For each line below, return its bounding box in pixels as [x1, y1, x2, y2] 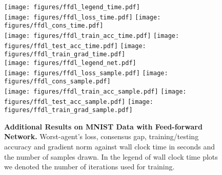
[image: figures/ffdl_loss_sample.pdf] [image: [4, 69, 168, 77]
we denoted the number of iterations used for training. [4, 161, 175, 172]
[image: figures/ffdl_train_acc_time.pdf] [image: [4, 32, 179, 39]
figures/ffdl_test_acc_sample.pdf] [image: [4, 98, 154, 105]
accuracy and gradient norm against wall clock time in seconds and [4, 141, 215, 152]
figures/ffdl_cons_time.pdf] [4, 22, 104, 30]
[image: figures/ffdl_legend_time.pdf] [4, 4, 140, 11]
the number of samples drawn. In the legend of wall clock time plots [4, 151, 218, 162]
